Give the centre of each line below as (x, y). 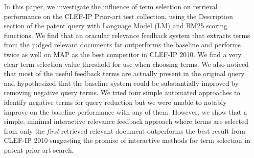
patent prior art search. (39, 149)
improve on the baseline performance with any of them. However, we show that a (126, 111)
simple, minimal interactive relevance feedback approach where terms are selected (126, 121)
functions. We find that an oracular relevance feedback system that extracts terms (127, 35)
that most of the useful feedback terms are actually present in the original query (124, 73)
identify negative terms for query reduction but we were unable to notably (115, 102)
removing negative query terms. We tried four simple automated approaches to (122, 92)
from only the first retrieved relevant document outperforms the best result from (125, 130)
